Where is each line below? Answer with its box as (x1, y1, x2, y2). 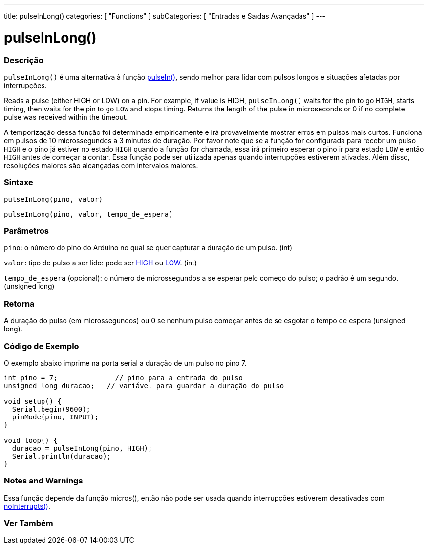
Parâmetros (4, 226, 49, 236)
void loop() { (4, 436, 58, 444)
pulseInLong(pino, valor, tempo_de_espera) (4, 210, 173, 218)
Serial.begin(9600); (12, 405, 91, 413)
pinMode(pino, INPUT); (12, 413, 99, 421)
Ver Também (4, 518, 53, 528)
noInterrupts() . (4, 502, 51, 510)
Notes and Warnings (4, 476, 83, 486)
